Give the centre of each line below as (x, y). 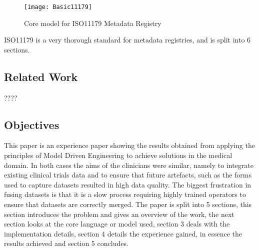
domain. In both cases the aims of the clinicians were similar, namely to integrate (129, 165)
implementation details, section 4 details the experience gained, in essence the (123, 233)
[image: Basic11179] (58, 7)
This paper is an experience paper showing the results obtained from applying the (129, 145)
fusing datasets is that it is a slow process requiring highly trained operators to (125, 194)
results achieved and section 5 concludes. (66, 243)
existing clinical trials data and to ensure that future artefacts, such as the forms (128, 175)
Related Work (41, 76)
